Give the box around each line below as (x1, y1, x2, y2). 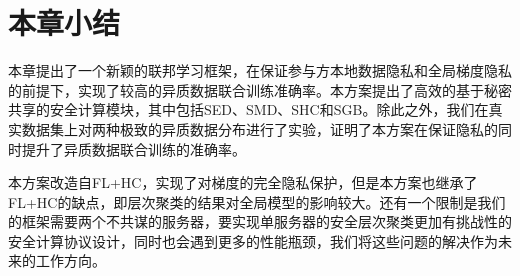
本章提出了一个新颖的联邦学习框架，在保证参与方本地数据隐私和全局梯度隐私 (8, 60, 512, 81)
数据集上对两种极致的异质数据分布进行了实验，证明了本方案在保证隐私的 (21, 118, 498, 139)
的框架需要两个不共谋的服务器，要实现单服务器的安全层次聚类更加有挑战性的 (8, 211, 512, 232)
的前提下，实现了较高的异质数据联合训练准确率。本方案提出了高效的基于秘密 (8, 79, 512, 100)
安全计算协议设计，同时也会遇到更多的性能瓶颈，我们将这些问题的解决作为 (8, 230, 498, 251)
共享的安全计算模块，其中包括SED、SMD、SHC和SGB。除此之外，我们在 (8, 99, 489, 120)
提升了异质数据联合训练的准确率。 (21, 138, 246, 159)
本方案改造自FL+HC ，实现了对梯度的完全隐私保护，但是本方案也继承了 (8, 172, 478, 193)
